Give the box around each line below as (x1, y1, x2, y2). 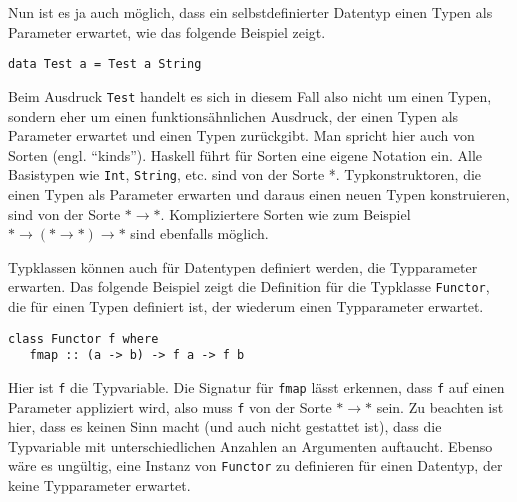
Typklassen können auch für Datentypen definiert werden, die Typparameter (8, 256, 478, 277)
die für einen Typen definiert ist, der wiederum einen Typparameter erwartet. (8, 295, 484, 316)
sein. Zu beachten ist (376, 396, 504, 417)
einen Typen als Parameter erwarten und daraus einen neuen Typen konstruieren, (8, 183, 510, 204)
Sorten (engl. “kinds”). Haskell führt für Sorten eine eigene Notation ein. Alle (8, 144, 483, 165)
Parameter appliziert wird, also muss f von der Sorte (8, 396, 332, 417)
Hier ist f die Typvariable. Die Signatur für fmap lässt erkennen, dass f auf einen (8, 376, 505, 397)
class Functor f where (8, 331, 159, 346)
